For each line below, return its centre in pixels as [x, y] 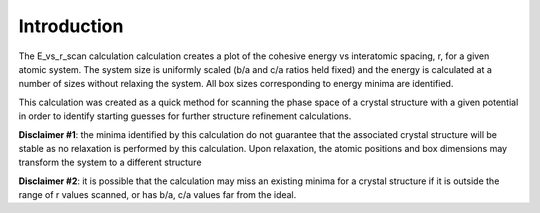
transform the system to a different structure [110, 162]
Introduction [71, 26]
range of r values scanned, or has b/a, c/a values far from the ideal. [157, 195]
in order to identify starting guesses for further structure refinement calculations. [185, 116]
